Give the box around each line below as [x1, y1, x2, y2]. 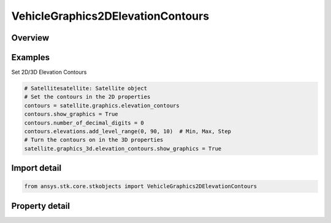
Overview [11, 33, 50, 43]
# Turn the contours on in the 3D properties [24, 136, 164, 144]
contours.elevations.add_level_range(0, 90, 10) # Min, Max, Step [24, 128, 232, 135]
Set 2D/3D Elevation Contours [11, 68, 87, 76]
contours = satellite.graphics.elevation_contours [24, 102, 180, 109]
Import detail [11, 163, 61, 173]
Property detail [11, 200, 70, 211]
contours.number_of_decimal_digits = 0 [24, 119, 144, 126]
